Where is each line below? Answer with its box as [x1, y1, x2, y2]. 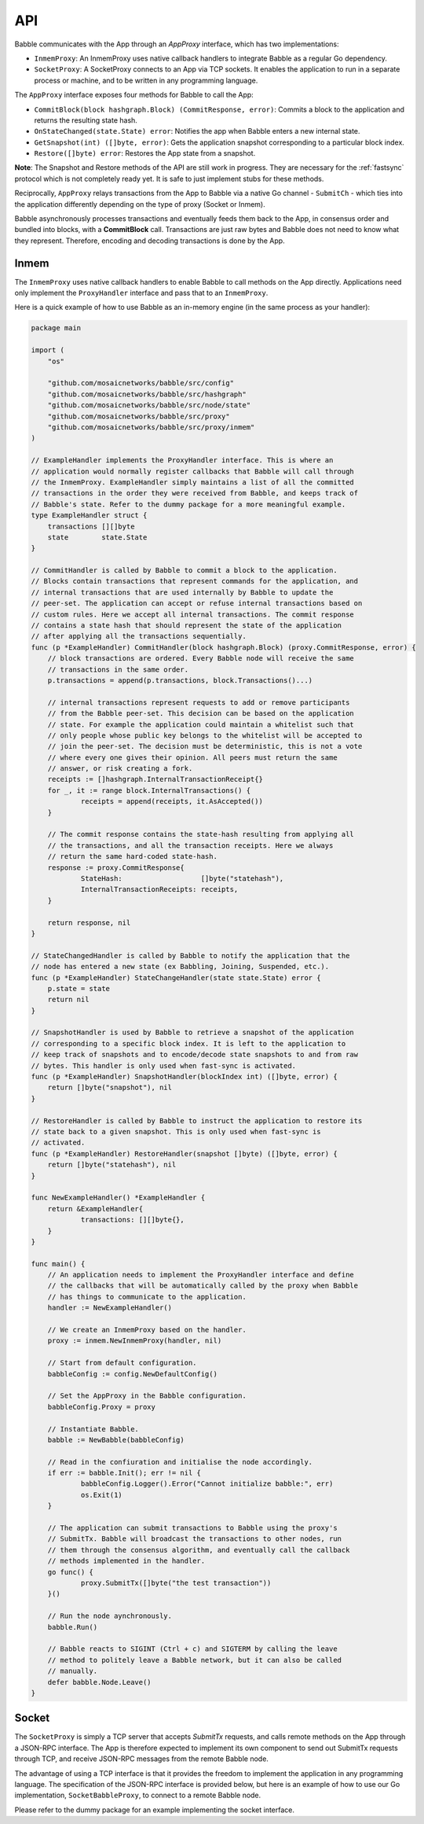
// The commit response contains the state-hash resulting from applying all [47, 830, 355, 839]
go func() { [47, 1568, 94, 1576]
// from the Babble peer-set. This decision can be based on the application [47, 709, 355, 718]
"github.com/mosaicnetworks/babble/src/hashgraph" [47, 389, 247, 399]
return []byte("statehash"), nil [47, 1160, 177, 1170]
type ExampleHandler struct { [31, 511, 148, 520]
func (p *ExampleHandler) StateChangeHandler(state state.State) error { [31, 973, 321, 982]
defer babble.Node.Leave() [47, 1678, 152, 1686]
